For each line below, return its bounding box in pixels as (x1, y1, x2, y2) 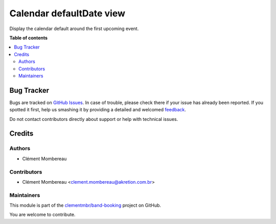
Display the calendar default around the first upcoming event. (9, 26, 139, 32)
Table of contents (9, 35, 48, 41)
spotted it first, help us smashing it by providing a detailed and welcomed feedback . (9, 107, 187, 113)
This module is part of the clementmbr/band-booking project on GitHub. (9, 202, 161, 209)
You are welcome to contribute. (9, 212, 76, 218)
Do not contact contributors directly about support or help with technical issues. (9, 116, 178, 122)
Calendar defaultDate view (9, 8, 125, 19)
